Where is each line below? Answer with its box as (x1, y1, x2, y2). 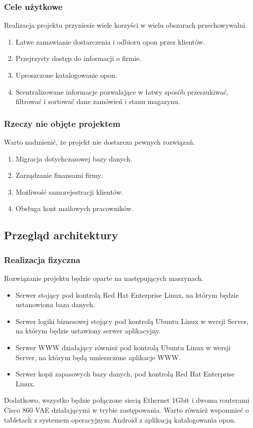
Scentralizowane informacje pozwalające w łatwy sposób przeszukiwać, (15, 86, 229, 97)
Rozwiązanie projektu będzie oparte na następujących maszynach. (4, 272, 204, 283)
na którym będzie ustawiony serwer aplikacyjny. (15, 325, 161, 336)
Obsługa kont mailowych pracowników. (15, 203, 133, 214)
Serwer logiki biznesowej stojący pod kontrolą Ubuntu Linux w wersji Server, (15, 316, 249, 326)
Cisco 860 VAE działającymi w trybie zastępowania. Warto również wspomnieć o (4, 404, 249, 415)
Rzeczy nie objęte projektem (4, 117, 121, 129)
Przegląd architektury (4, 227, 118, 243)
